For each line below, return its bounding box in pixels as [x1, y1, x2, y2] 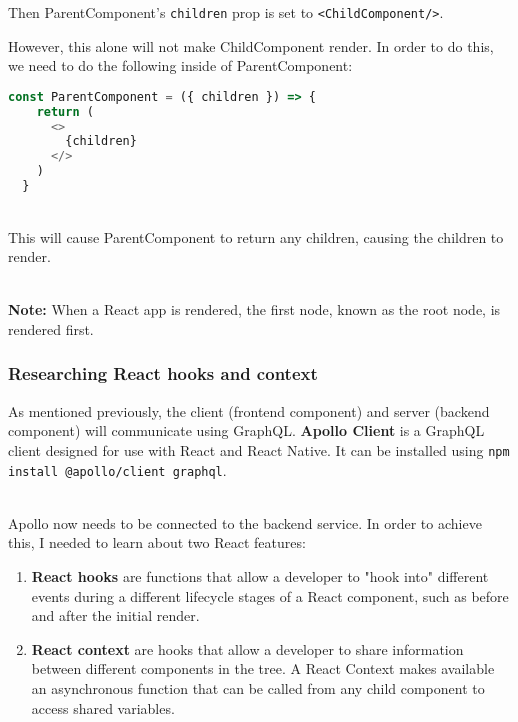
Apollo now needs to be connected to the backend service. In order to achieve [8, 512, 482, 533]
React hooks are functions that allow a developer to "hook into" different [31, 566, 489, 587]
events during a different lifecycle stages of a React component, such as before [31, 585, 509, 606]
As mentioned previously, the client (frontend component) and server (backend [8, 400, 490, 421]
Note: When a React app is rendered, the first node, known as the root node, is [8, 299, 501, 320]
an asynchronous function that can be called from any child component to [31, 678, 485, 698]
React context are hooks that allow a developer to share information [31, 638, 464, 659]
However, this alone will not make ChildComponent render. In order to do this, [8, 35, 494, 56]
